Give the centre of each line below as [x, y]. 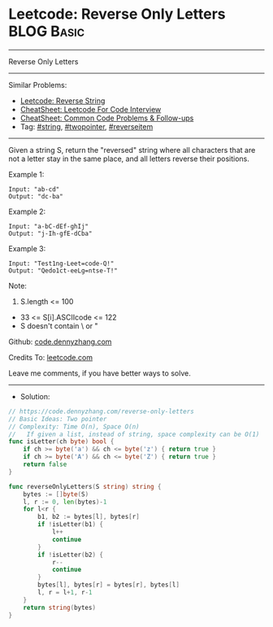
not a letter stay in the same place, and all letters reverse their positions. [129, 159]
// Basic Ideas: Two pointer [58, 419]
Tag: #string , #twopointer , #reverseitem [87, 126]
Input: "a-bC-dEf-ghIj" [49, 226]
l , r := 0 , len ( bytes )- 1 [65, 502]
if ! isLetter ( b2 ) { [71, 555]
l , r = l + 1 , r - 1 [65, 593]
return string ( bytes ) [59, 607]
